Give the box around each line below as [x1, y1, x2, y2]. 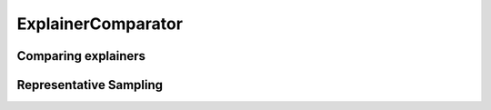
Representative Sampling [16, 77, 164, 93]
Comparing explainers [16, 48, 145, 64]
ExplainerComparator [16, 14, 184, 34]
